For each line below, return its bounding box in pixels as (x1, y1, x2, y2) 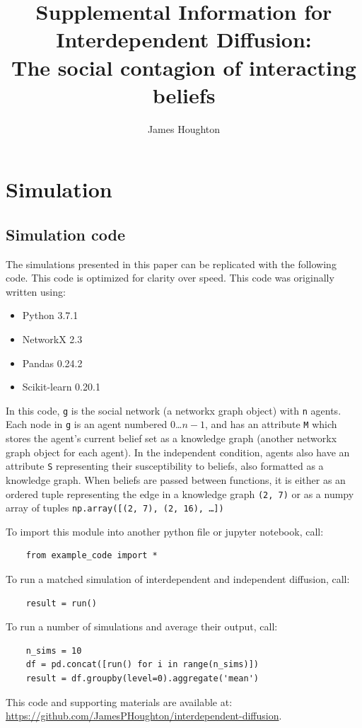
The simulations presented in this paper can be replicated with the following (6, 256, 337, 271)
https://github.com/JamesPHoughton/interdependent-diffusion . (6, 708, 282, 723)
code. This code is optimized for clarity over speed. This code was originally (6, 270, 334, 285)
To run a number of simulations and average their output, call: (6, 619, 278, 634)
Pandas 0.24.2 (22, 355, 83, 370)
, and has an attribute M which (204, 417, 337, 432)
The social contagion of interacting (11, 52, 356, 81)
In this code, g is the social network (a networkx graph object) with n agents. (6, 403, 341, 417)
